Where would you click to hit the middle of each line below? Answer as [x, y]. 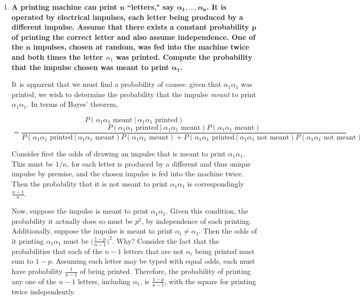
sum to [22, 261]
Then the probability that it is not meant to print [89, 183]
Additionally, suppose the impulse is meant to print [92, 231]
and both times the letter [57, 56]
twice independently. [43, 291]
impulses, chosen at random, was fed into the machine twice [141, 47]
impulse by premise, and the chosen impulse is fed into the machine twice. [128, 174]
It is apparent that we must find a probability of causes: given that [116, 84]
